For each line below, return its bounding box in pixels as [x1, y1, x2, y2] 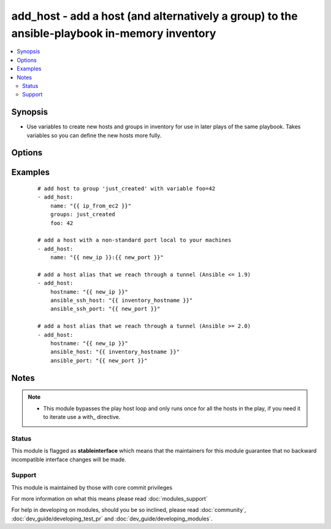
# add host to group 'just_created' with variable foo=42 [37, 185, 216, 192]
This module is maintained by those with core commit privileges [11, 484, 173, 491]
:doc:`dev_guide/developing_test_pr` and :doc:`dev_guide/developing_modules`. [11, 515, 213, 522]
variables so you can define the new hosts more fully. [26, 131, 162, 139]
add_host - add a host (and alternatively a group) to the [11, 9, 298, 23]
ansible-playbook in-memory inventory [11, 26, 216, 40]
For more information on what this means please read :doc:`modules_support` [11, 495, 208, 503]
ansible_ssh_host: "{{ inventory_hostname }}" [50, 297, 193, 304]
